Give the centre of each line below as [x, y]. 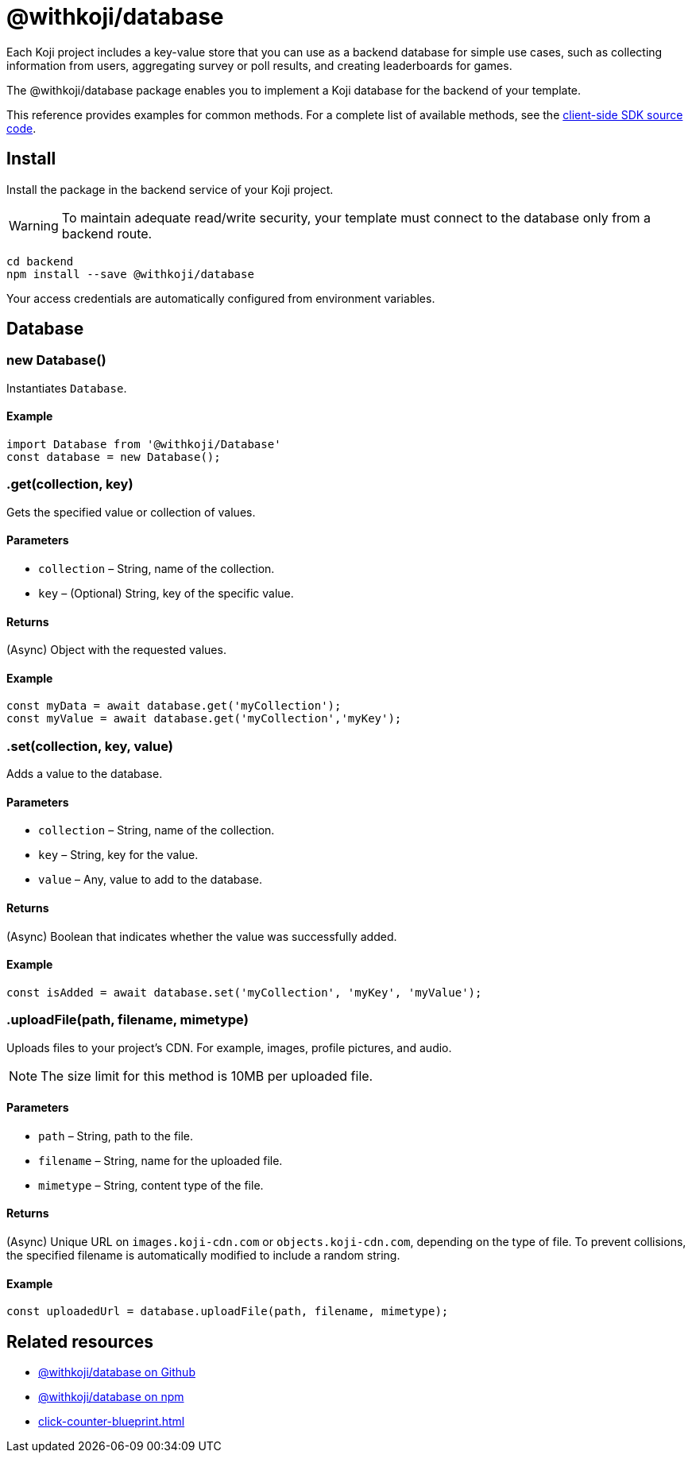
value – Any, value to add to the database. [150, 880]
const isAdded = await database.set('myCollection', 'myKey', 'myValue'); [244, 992]
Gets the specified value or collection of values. [131, 512]
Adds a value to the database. [85, 774]
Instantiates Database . [67, 388]
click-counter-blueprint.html [112, 1422]
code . [21, 128]
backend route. [107, 233]
